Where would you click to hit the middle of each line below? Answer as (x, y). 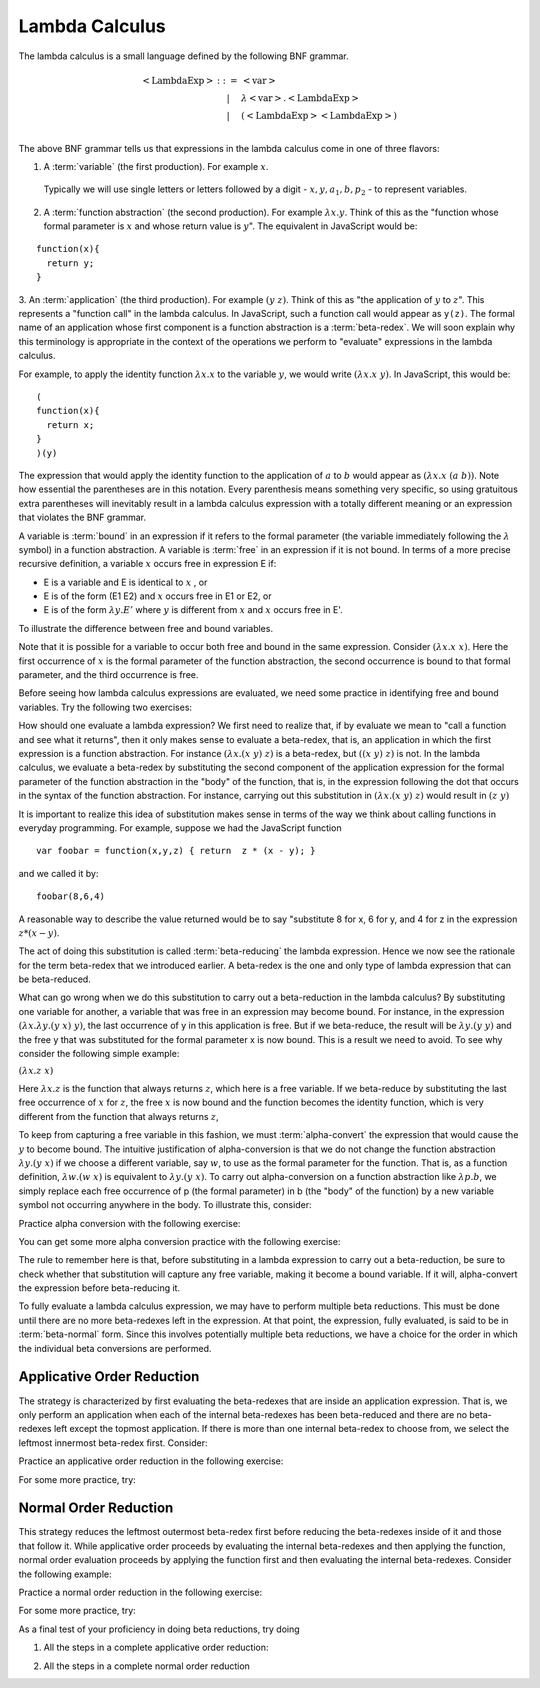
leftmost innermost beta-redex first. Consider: (113, 1442)
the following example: (65, 1574)
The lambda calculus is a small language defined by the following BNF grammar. (183, 56)
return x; (70, 424)
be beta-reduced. (55, 979)
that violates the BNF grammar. (82, 517)
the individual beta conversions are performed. (115, 1348)
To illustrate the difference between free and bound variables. (146, 628)
